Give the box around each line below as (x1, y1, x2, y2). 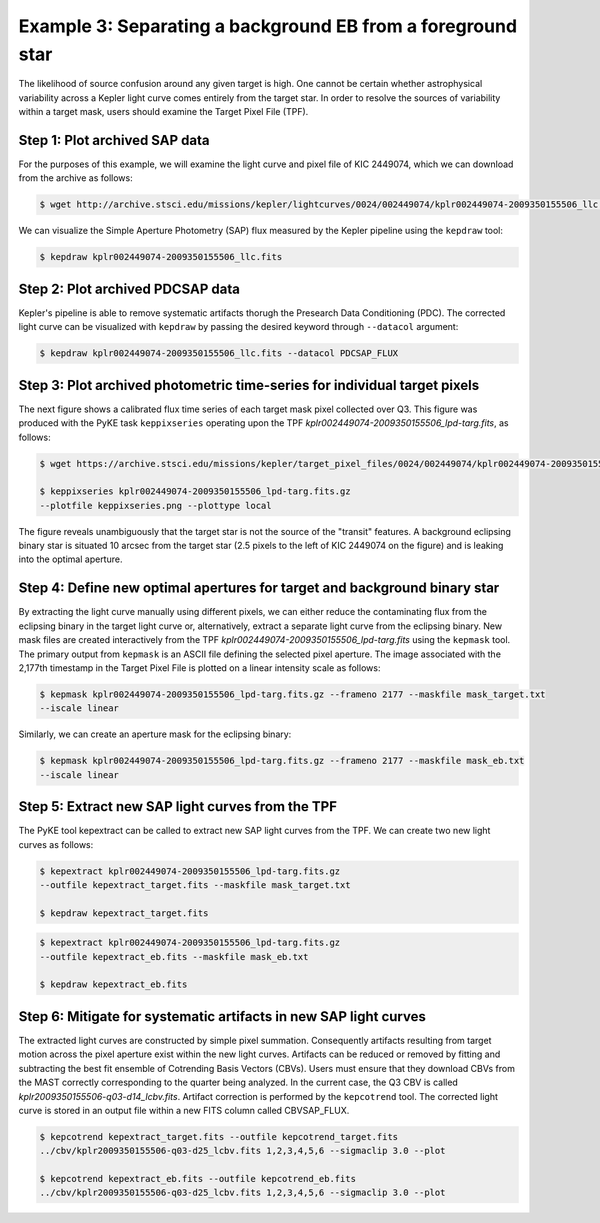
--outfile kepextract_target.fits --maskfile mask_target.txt (39, 879, 351, 890)
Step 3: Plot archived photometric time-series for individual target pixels (18, 376, 480, 394)
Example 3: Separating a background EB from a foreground (18, 15, 518, 37)
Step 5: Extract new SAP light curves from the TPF (18, 798, 338, 815)
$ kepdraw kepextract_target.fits (39, 907, 209, 919)
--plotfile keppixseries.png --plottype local (39, 500, 272, 511)
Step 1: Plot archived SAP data (18, 131, 210, 149)
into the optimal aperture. (18, 553, 123, 565)
